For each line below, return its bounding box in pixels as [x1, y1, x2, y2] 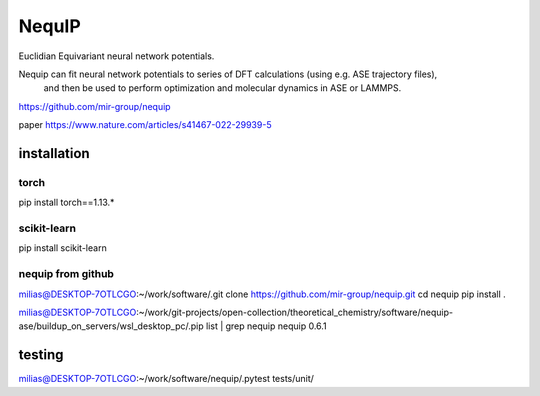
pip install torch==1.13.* [18, 196, 115, 209]
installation [18, 145, 90, 162]
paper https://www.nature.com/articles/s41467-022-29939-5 [18, 119, 272, 131]
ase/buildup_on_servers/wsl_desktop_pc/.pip [18, 320, 204, 332]
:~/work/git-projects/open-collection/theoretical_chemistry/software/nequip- [136, 306, 454, 318]
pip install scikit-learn [18, 242, 107, 254]
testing [18, 346, 64, 364]
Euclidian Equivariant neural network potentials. [18, 50, 215, 62]
